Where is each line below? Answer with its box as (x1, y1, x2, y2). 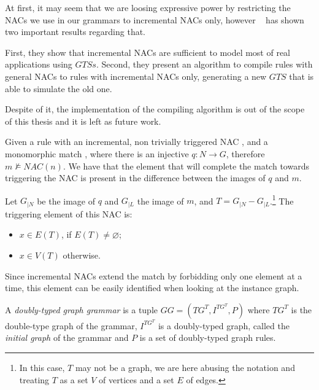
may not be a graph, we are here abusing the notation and (75, 361, 295, 374)
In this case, (19, 361, 65, 374)
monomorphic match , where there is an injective (5, 147, 189, 160)
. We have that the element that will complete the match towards (63, 159, 309, 172)
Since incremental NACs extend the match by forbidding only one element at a (5, 269, 302, 282)
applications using (5, 58, 72, 71)
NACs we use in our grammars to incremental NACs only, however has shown (5, 13, 304, 26)
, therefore (226, 147, 265, 160)
